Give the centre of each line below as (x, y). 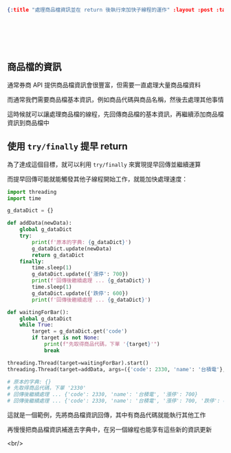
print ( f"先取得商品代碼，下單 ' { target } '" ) (102, 344)
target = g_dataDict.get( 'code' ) (80, 331)
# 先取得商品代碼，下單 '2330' (47, 388)
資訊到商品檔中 (28, 122)
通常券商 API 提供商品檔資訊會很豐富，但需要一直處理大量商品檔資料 (104, 85)
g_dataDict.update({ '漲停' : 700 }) (80, 274)
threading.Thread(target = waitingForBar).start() (78, 363)
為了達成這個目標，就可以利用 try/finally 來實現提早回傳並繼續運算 (104, 164)
